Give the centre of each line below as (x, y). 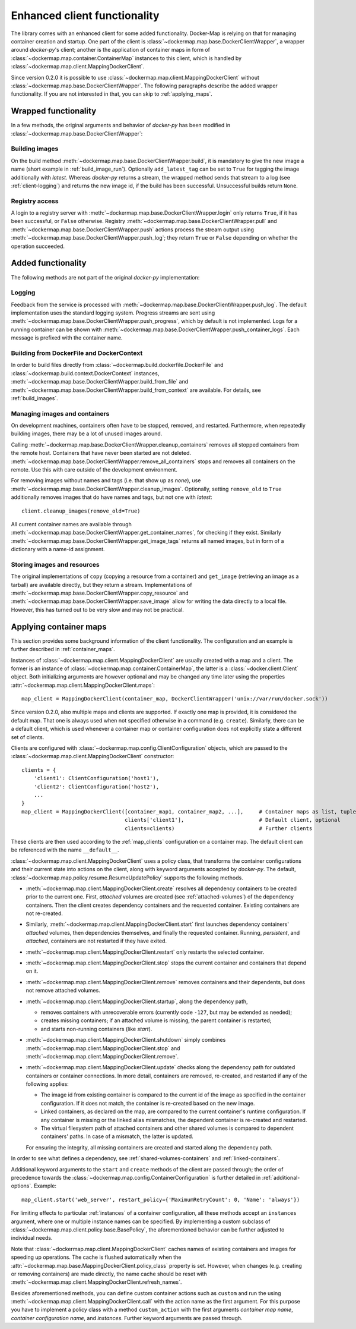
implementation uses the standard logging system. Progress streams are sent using (113, 313)
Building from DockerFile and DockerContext (77, 353)
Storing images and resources (55, 564)
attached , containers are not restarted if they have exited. (96, 941)
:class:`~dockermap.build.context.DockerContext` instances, (85, 373)
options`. (22, 1186)
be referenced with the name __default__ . (65, 850)
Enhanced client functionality (85, 15)
